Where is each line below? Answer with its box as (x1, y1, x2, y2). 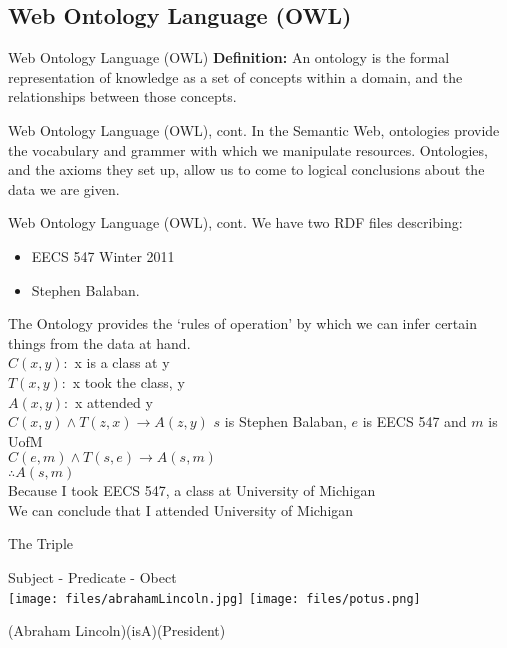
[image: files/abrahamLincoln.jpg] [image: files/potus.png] (8, 591, 421, 606)
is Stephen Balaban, (224, 411, 347, 432)
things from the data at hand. (8, 332, 191, 353)
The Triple (8, 533, 73, 554)
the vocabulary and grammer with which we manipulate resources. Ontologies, (8, 139, 488, 160)
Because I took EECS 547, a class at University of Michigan (8, 480, 376, 501)
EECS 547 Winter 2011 (31, 245, 175, 266)
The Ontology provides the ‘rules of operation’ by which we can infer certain (8, 313, 477, 334)
